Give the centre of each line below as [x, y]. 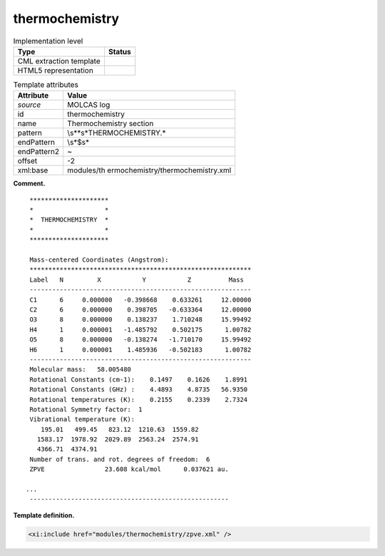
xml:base [33, 170]
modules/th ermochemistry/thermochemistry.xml [149, 170]
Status [119, 51]
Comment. [29, 184]
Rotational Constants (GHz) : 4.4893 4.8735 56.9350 [139, 390]
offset [27, 161]
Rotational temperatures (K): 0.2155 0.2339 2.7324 [139, 400]
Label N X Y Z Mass [137, 279]
